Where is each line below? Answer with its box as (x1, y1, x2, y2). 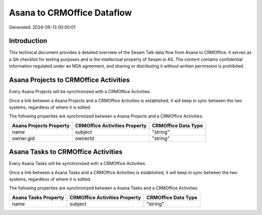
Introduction (9, 37, 48, 45)
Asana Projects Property (12, 122, 70, 129)
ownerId (75, 135, 94, 142)
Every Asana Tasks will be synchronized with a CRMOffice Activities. (9, 161, 147, 166)
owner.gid (12, 135, 35, 142)
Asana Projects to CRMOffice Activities (9, 76, 130, 84)
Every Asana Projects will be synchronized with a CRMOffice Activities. (9, 89, 151, 95)
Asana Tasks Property (12, 194, 65, 201)
